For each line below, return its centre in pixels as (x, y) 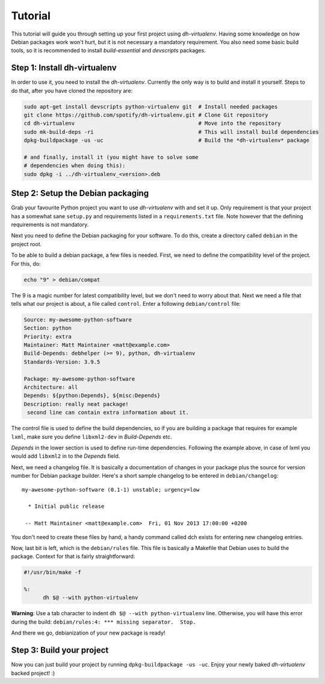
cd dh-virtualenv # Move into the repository (152, 123)
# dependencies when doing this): (75, 166)
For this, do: (26, 264)
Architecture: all (51, 387)
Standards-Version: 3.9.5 (62, 362)
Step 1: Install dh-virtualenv (64, 68)
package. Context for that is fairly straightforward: (73, 556)
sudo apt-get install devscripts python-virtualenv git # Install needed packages (151, 106)
